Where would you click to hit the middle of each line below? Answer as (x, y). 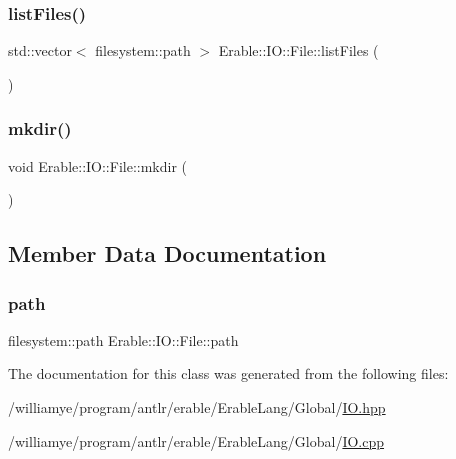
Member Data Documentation (167, 253)
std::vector (40, 50)
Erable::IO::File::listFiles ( (298, 50)
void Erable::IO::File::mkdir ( (98, 165)
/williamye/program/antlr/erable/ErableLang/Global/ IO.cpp (196, 440)
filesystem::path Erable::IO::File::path (123, 339)
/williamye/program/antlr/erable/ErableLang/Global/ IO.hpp (197, 407)
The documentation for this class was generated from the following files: (228, 373)
